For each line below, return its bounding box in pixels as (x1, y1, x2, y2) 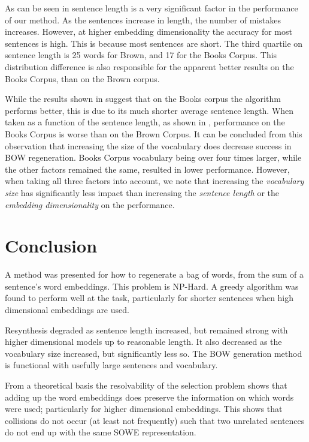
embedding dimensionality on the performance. (5, 198, 175, 211)
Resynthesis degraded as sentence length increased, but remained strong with (5, 323, 288, 336)
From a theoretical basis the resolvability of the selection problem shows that (5, 378, 287, 391)
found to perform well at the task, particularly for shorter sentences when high (5, 291, 294, 304)
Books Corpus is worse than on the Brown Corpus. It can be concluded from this (5, 127, 302, 140)
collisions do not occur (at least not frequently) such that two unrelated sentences (5, 414, 305, 426)
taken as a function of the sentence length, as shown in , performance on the (5, 116, 285, 128)
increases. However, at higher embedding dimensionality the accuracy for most (5, 25, 292, 38)
